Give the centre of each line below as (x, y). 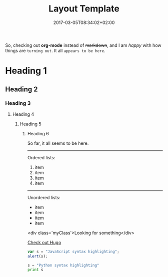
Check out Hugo (44, 242)
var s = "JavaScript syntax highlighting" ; (73, 252)
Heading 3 (18, 103)
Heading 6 (38, 133)
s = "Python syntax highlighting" (63, 265)
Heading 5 (30, 124)
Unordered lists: (44, 197)
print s (35, 270)
